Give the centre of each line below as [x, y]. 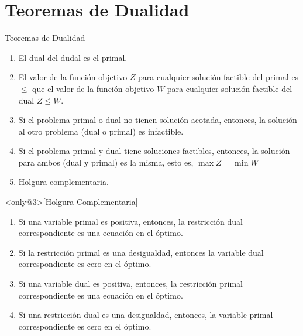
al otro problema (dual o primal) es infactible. [101, 131]
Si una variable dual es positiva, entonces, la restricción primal [130, 284]
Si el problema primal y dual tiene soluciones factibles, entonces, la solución [154, 151]
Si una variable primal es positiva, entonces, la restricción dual [130, 221]
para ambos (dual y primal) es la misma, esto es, [106, 162]
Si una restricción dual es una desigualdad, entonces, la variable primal [146, 315]
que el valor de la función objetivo [93, 88]
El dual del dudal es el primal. [73, 57]
